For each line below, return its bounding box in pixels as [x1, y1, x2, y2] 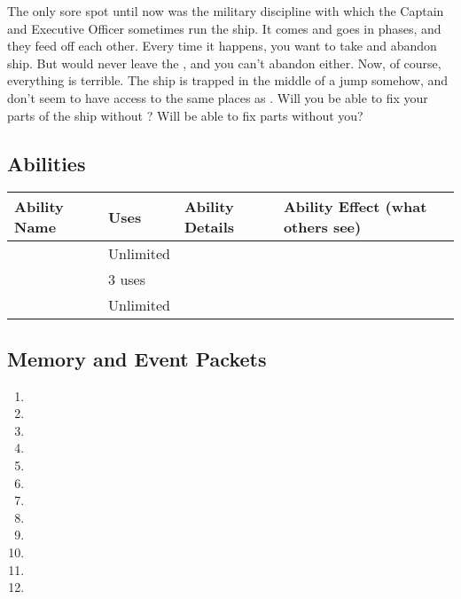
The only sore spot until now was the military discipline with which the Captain [7, 2, 444, 20]
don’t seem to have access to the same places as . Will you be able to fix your [7, 88, 428, 106]
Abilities [7, 149, 86, 177]
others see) [283, 217, 362, 238]
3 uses [108, 269, 146, 290]
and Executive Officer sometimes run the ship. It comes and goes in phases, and [7, 19, 441, 37]
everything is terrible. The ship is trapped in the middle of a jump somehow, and [7, 71, 449, 90]
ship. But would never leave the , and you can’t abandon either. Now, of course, [7, 53, 441, 72]
